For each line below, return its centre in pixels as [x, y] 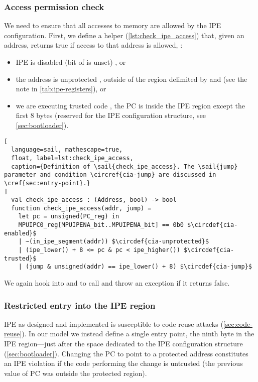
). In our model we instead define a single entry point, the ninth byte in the [138, 334]
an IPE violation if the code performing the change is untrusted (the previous [123, 363]
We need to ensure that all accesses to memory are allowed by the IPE [113, 25]
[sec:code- [238, 324]
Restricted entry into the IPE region [80, 305]
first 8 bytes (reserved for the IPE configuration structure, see [111, 115]
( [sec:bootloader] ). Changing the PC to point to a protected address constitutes [126, 353]
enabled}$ [20, 233]
